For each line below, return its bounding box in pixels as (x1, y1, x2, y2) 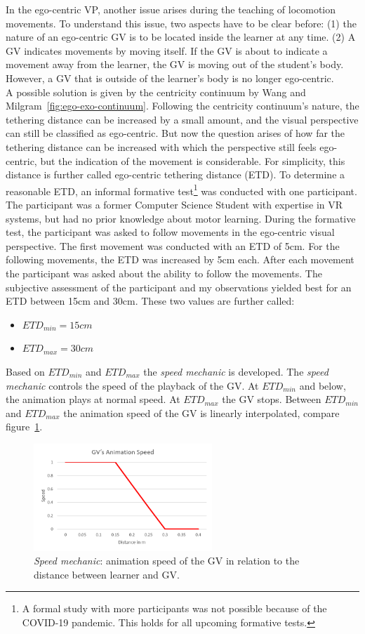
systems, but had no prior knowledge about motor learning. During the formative (6, 211, 356, 225)
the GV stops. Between (222, 392, 321, 407)
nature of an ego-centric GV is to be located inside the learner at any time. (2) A (6, 29, 356, 44)
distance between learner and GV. (34, 567, 180, 581)
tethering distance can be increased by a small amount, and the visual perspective (6, 112, 359, 126)
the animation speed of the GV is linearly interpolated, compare (63, 405, 340, 420)
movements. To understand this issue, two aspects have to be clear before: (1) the (6, 15, 357, 30)
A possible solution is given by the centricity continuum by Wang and (6, 84, 306, 99)
